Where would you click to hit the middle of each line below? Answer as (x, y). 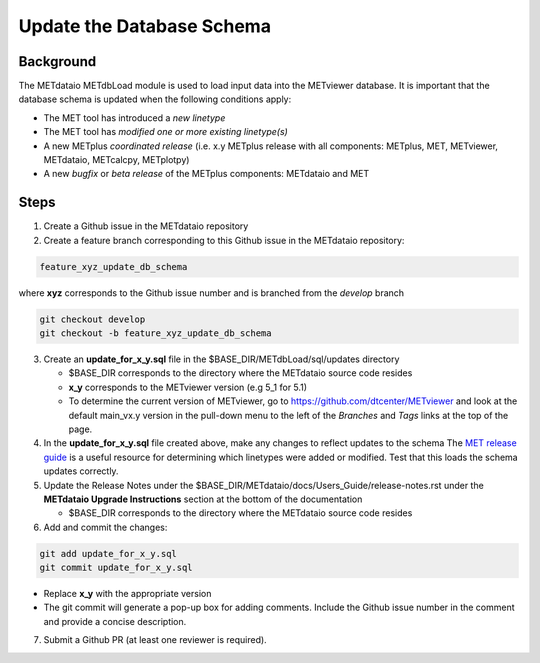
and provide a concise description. (115, 621)
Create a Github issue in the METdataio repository (146, 226)
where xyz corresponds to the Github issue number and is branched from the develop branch (211, 292)
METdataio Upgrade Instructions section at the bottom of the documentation (203, 499)
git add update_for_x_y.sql (108, 553)
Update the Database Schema (145, 26)
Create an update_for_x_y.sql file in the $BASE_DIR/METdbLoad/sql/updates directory (221, 359)
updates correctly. (81, 471)
